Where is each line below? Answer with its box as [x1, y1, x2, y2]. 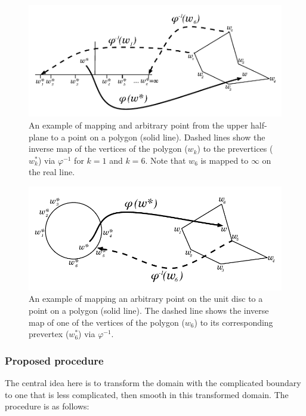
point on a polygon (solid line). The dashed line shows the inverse [29, 304, 269, 316]
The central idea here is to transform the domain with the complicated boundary [5, 376, 301, 389]
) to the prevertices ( [197, 142, 273, 155]
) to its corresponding [194, 316, 273, 328]
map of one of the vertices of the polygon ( [29, 316, 185, 328]
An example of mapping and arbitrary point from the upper [29, 118, 248, 131]
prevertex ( [29, 328, 69, 340]
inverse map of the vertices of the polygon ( [29, 142, 188, 155]
